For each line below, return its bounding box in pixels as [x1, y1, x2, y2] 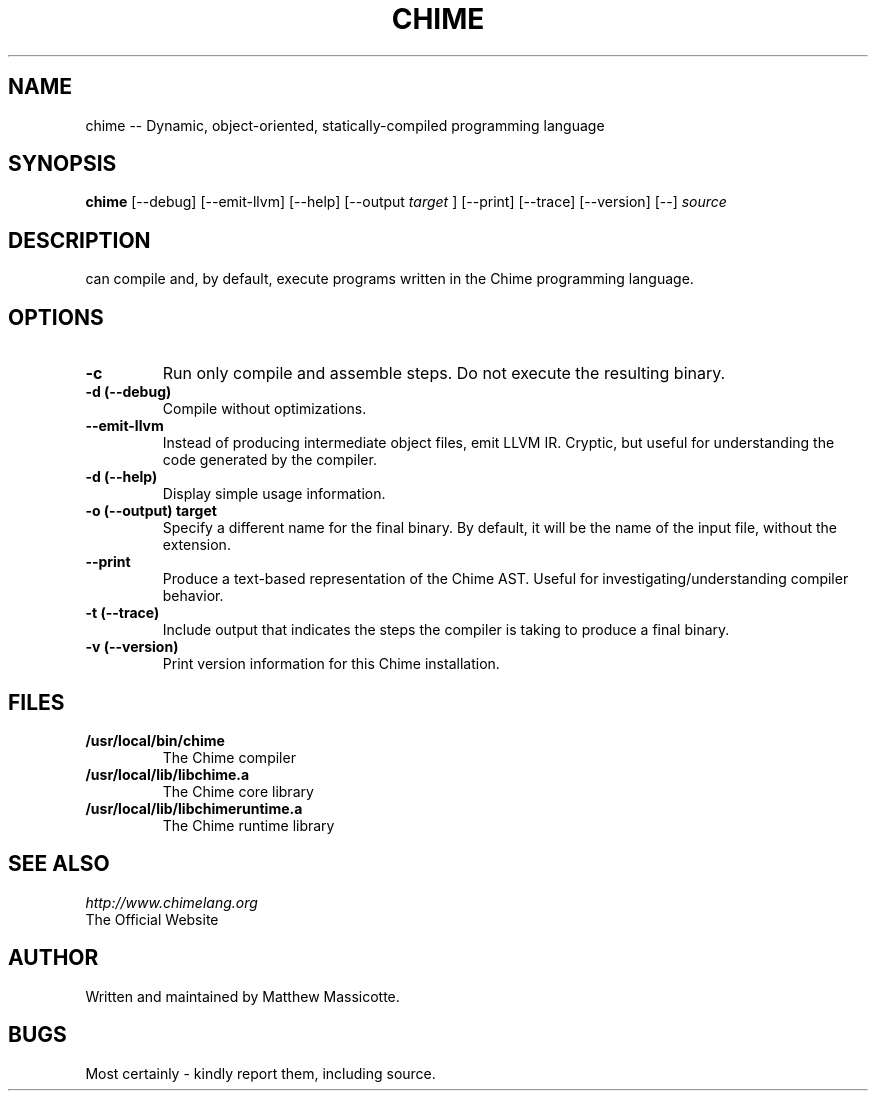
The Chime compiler [162, 748, 296, 766]
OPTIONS [8, 304, 104, 330]
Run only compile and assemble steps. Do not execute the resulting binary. [162, 363, 726, 384]
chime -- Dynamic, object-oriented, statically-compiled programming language [85, 116, 605, 134]
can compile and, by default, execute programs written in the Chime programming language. [85, 270, 694, 288]
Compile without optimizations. [162, 400, 367, 418]
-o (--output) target [85, 502, 217, 520]
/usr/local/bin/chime [85, 731, 225, 749]
